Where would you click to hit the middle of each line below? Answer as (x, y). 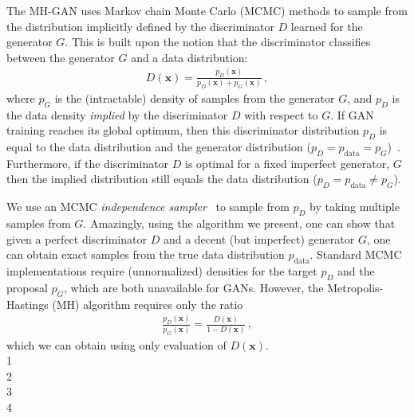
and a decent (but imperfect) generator (259, 238)
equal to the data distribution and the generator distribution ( (159, 146)
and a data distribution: (189, 57)
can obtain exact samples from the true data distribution (146, 254)
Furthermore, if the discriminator (88, 163)
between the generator (61, 57)
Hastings (28, 304)
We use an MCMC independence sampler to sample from (148, 207)
